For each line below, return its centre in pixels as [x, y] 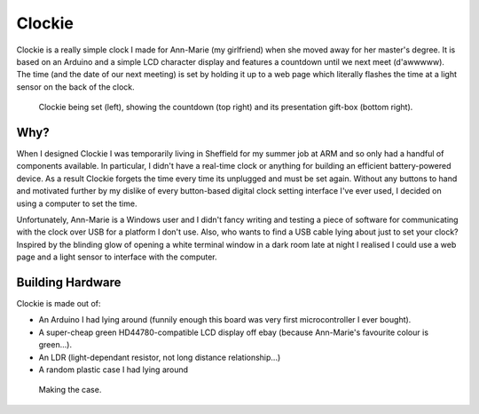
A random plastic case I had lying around [114, 370]
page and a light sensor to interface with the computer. [117, 257]
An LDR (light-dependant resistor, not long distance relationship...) [160, 357]
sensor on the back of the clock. [75, 87]
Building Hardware [69, 282]
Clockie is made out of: [59, 304]
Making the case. [70, 390]
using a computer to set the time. [77, 203]
